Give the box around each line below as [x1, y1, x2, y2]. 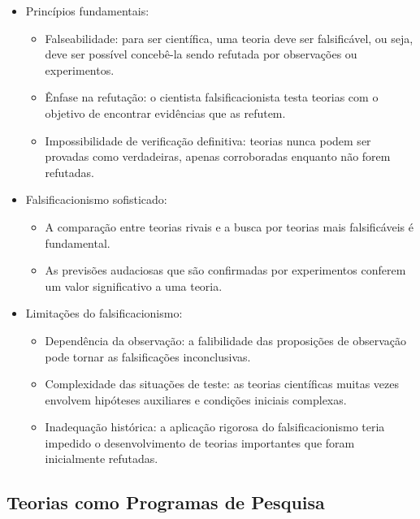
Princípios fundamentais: [25, 2, 149, 19]
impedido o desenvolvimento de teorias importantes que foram [45, 434, 355, 451]
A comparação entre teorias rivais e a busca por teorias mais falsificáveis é [45, 218, 414, 235]
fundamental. [45, 234, 110, 251]
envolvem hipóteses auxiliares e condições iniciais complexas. [45, 391, 347, 408]
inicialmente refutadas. [45, 450, 158, 467]
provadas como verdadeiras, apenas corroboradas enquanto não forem [45, 148, 391, 165]
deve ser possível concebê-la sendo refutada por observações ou [45, 45, 357, 63]
